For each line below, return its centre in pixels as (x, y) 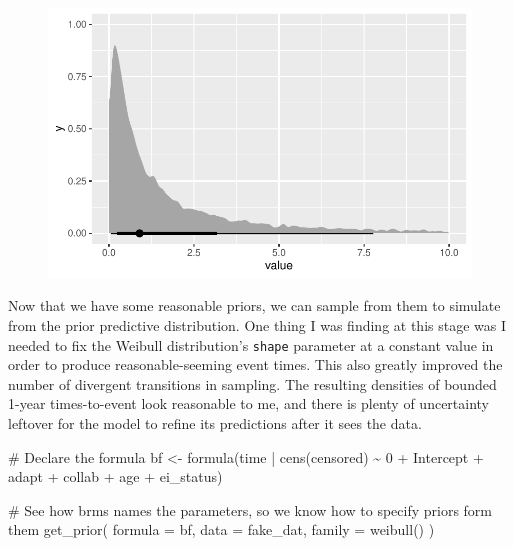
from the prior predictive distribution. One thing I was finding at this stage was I (257, 325)
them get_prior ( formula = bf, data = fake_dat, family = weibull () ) (221, 529)
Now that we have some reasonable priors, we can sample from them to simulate (254, 305)
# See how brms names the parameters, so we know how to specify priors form (250, 509)
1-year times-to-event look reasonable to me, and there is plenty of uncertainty (249, 403)
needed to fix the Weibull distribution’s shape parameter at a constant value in (251, 344)
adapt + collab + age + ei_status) (115, 476)
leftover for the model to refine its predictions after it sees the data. (215, 423)
